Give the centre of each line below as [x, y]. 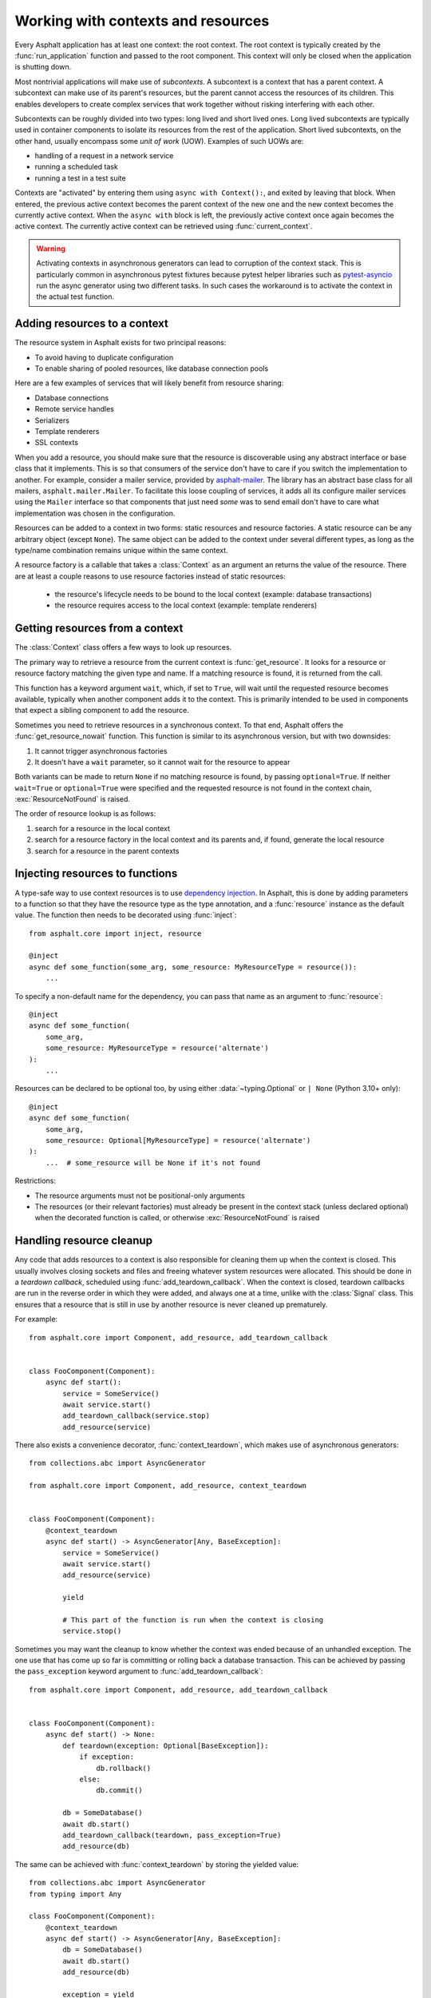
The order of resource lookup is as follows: [85, 814]
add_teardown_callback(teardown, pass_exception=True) [172, 1835]
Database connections [72, 398]
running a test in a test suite [81, 178]
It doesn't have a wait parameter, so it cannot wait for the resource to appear [162, 762]
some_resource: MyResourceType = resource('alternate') [157, 1048]
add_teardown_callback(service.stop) [136, 1416]
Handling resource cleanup [84, 1241]
